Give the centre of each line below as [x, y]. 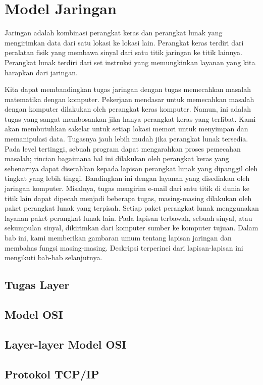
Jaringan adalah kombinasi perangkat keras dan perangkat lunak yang [114, 33]
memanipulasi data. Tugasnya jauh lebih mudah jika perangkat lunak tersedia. [126, 139]
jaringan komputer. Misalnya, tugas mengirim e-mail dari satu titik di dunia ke [127, 188]
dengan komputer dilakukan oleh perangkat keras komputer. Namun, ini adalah [128, 109]
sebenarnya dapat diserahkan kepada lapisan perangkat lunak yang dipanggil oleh [131, 168]
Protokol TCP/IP [52, 374]
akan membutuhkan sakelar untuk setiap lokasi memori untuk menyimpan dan [126, 129]
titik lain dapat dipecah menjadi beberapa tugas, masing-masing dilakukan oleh [128, 198]
